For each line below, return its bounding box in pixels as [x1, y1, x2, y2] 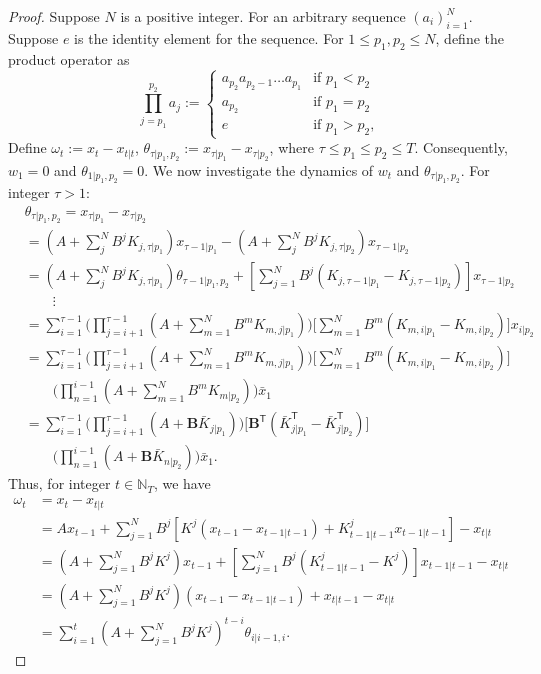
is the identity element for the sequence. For [74, 27, 344, 48]
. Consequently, [414, 137, 508, 158]
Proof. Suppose [8, 6, 100, 26]
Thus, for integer [8, 473, 111, 494]
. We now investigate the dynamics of [144, 159, 374, 180]
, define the [435, 27, 505, 48]
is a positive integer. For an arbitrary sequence [120, 6, 406, 26]
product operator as [8, 48, 130, 69]
